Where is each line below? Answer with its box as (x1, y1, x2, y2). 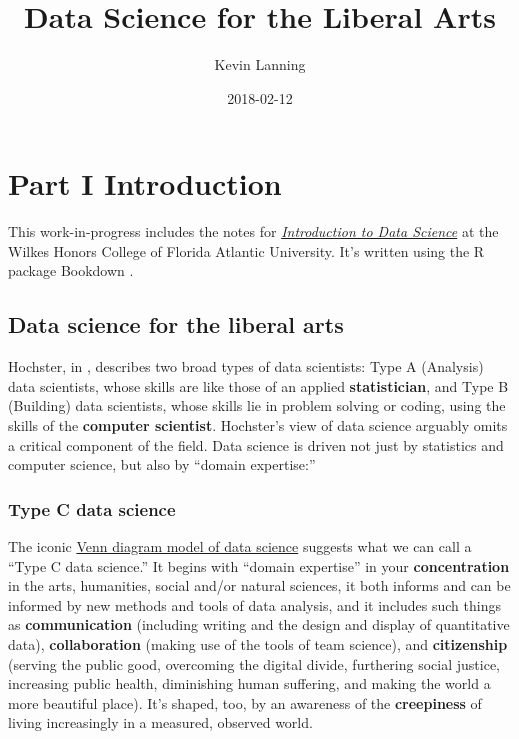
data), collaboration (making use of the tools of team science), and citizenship (8, 633, 508, 654)
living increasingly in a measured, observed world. (8, 712, 313, 733)
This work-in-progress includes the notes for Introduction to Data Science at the (8, 221, 499, 242)
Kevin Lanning (214, 54, 306, 75)
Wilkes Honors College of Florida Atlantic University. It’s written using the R (8, 240, 485, 261)
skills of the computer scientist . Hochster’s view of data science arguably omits (8, 415, 508, 436)
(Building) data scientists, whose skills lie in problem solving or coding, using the (8, 395, 506, 416)
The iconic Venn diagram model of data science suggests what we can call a (8, 536, 472, 557)
